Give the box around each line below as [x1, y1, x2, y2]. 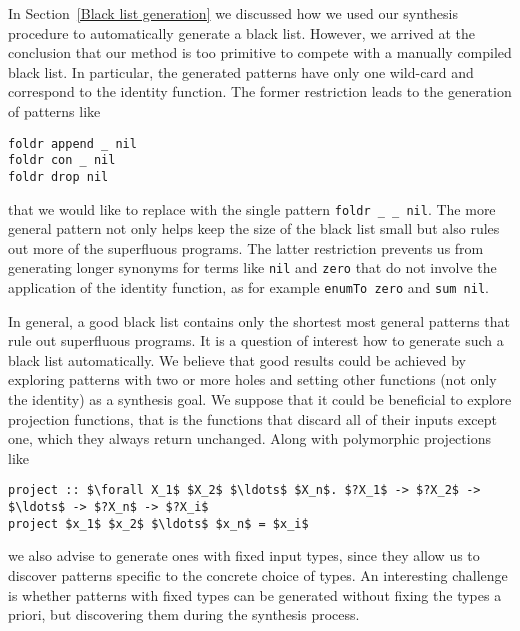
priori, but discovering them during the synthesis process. [8, 604, 360, 625]
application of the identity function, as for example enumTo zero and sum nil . [8, 277, 490, 298]
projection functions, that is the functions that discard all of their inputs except [8, 408, 498, 429]
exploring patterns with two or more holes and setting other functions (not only [8, 369, 497, 390]
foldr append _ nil [8, 136, 137, 151]
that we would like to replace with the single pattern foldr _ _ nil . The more [8, 198, 496, 219]
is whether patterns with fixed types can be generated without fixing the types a [8, 584, 502, 605]
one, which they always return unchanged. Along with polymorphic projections [8, 428, 491, 449]
